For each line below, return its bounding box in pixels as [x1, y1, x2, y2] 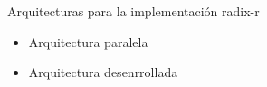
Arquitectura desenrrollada [28, 63, 178, 82]
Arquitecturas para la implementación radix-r [7, 2, 260, 20]
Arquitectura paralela [28, 32, 148, 51]
